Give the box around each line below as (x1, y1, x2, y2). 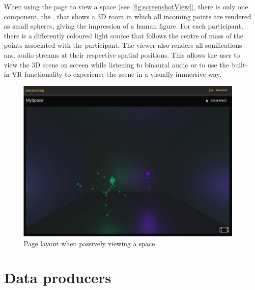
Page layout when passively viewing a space (24, 238, 155, 248)
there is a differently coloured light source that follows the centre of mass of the (4, 30, 244, 40)
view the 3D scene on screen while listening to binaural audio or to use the (4, 59, 229, 69)
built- (231, 59, 248, 69)
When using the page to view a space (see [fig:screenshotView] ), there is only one (4, 1, 248, 11)
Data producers (4, 267, 112, 287)
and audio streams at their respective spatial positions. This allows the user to (4, 49, 240, 60)
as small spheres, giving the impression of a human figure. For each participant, (4, 21, 243, 31)
